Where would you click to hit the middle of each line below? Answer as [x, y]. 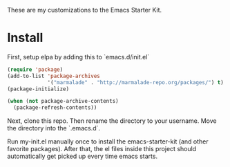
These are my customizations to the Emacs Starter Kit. [85, 10]
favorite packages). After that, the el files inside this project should [102, 149]
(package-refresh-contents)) [55, 108]
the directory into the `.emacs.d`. [54, 128]
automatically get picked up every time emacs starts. [82, 156]
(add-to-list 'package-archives [54, 76]
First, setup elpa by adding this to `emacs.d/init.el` [78, 57]
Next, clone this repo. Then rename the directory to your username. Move [112, 121]
